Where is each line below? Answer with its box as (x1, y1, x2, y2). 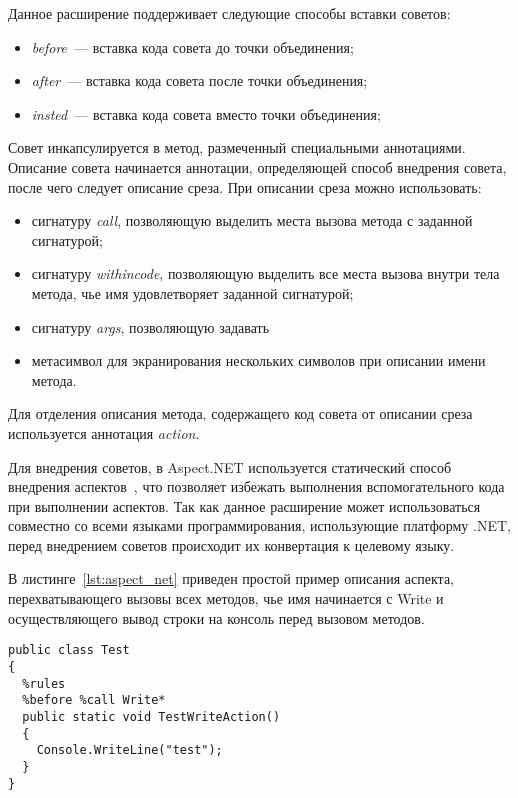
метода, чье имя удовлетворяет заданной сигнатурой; (31, 282, 354, 303)
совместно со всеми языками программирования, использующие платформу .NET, (8, 515, 511, 536)
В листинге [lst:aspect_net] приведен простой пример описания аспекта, (8, 568, 454, 589)
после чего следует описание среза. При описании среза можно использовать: (8, 176, 482, 197)
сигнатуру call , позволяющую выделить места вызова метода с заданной (31, 210, 473, 231)
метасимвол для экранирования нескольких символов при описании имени (31, 350, 486, 371)
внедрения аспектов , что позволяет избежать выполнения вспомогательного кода (8, 476, 505, 497)
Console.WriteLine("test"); (36, 743, 223, 758)
